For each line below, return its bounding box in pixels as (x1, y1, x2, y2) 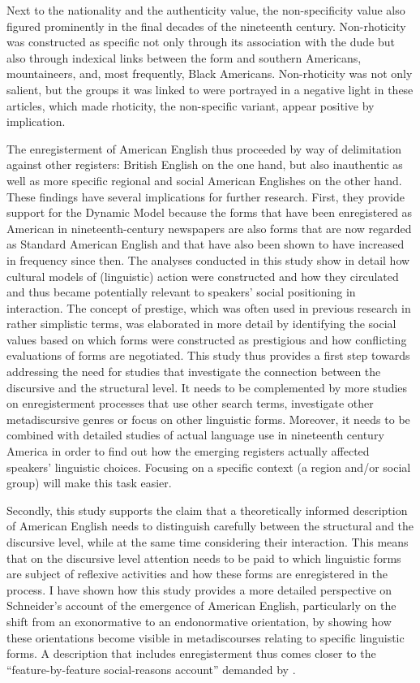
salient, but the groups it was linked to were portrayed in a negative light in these (6, 80, 414, 97)
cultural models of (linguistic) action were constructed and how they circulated (6, 267, 399, 284)
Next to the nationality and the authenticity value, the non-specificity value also (6, 2, 405, 18)
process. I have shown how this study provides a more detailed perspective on (6, 581, 392, 598)
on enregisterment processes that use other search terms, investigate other (6, 395, 374, 412)
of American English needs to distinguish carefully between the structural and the (6, 517, 414, 534)
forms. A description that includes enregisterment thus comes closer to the (6, 645, 376, 662)
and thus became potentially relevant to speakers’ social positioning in (6, 283, 356, 300)
